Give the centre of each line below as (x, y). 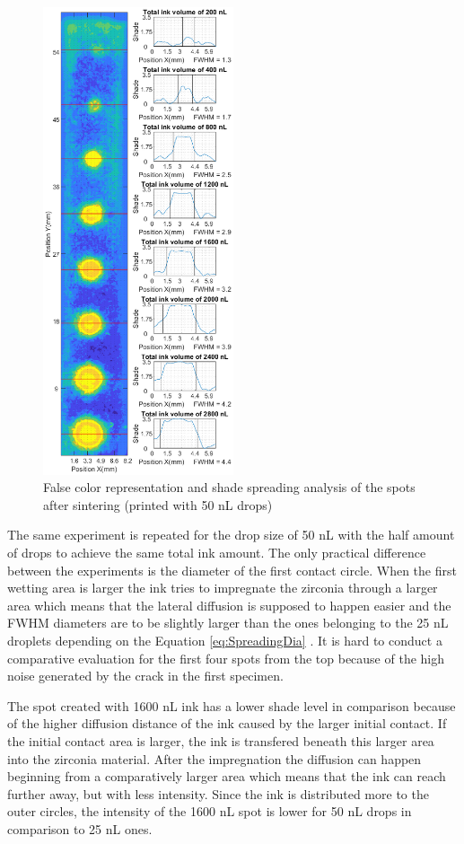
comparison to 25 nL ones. (80, 828)
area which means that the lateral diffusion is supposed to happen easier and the (229, 605)
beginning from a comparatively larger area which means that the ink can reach (227, 776)
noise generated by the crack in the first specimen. (145, 676)
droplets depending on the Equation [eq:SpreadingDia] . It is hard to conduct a (225, 640)
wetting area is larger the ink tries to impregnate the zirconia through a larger (223, 588)
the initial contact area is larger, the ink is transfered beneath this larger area (221, 740)
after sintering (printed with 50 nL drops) (158, 504)
